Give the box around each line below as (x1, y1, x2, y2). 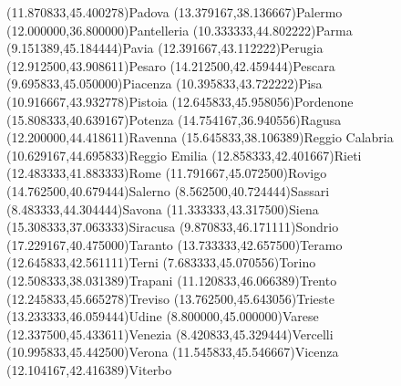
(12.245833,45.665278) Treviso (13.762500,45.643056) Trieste (6, 288, 334, 308)
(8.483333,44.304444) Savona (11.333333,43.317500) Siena (6, 199, 319, 218)
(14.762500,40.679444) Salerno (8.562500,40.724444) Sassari (6, 181, 330, 200)
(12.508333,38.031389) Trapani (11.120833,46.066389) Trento (6, 270, 337, 289)
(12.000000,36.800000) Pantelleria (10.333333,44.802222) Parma (6, 20, 353, 39)
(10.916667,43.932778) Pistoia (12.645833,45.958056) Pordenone (6, 91, 354, 110)
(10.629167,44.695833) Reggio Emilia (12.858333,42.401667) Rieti (6, 145, 362, 164)
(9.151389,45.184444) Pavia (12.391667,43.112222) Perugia (6, 38, 324, 57)
